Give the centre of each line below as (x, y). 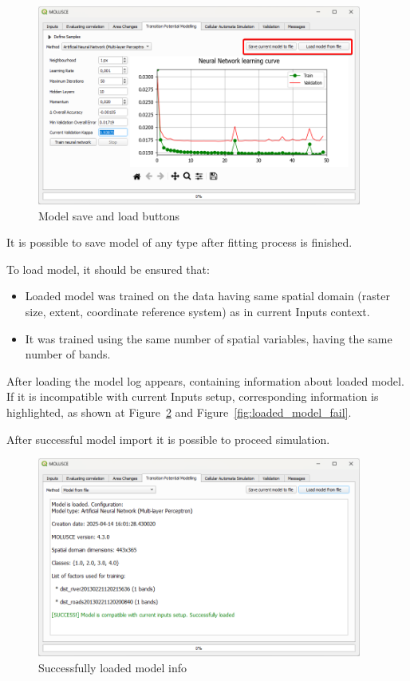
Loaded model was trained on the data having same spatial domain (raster (207, 296)
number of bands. (68, 354)
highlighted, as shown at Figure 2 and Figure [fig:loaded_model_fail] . (179, 412)
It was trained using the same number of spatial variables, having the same (209, 338)
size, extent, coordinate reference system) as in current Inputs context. (197, 311)
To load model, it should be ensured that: (108, 269)
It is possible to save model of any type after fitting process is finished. (179, 242)
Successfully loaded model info (113, 667)
